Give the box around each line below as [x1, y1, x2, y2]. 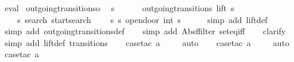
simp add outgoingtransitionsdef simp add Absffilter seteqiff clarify [4, 25, 286, 37]
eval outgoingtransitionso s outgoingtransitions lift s [4, 2, 234, 14]
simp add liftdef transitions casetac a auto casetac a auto [4, 36, 289, 48]
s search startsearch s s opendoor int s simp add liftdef [17, 13, 268, 25]
